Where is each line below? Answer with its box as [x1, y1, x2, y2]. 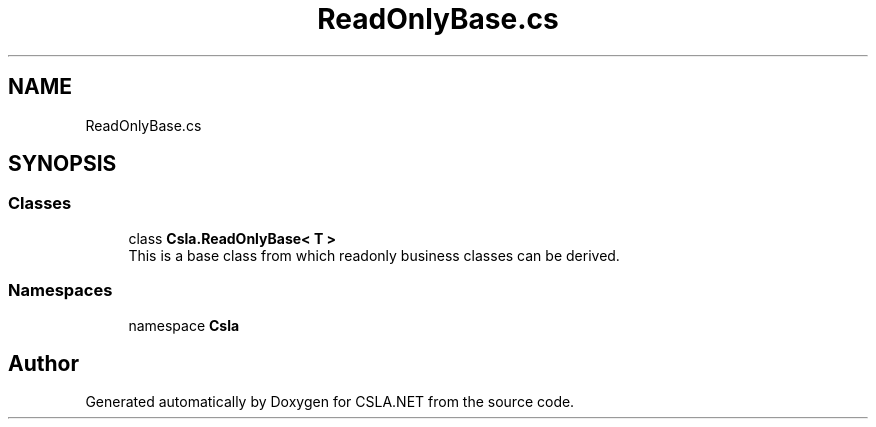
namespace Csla [128, 316, 240, 334]
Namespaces [8, 280, 113, 301]
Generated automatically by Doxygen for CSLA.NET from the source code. [85, 393, 575, 411]
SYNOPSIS [8, 151, 117, 177]
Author [8, 350, 79, 376]
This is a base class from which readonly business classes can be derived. [128, 246, 620, 264]
